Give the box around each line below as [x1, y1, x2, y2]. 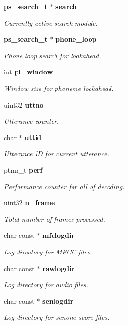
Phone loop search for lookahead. [4, 50, 101, 60]
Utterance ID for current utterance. [4, 148, 109, 159]
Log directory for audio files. [4, 279, 88, 289]
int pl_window [4, 67, 53, 77]
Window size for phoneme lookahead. [4, 83, 114, 93]
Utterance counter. [4, 116, 59, 126]
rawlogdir [42, 263, 75, 273]
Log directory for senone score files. [4, 312, 110, 322]
